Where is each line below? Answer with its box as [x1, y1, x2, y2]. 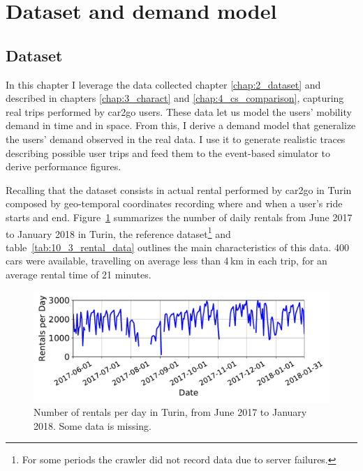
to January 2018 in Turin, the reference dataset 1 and [6, 224, 231, 241]
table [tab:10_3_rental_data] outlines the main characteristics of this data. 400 [6, 239, 350, 254]
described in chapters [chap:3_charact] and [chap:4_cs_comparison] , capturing [6, 91, 344, 105]
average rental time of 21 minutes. [6, 267, 151, 281]
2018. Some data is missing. [34, 418, 151, 433]
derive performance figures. [6, 159, 121, 174]
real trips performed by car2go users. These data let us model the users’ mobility [6, 104, 352, 119]
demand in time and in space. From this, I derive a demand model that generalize [6, 118, 356, 133]
